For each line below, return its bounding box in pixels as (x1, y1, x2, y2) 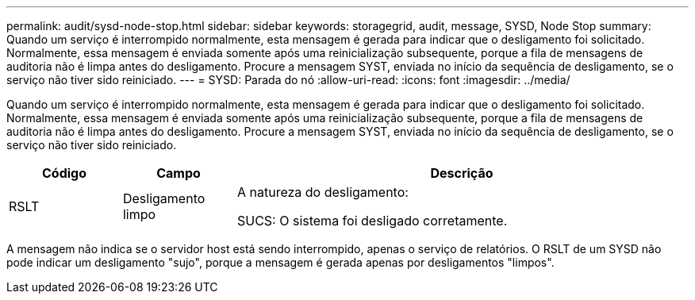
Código (41, 165, 86, 181)
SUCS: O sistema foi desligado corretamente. (236, 213, 508, 229)
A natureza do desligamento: (236, 184, 409, 200)
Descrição (430, 165, 493, 181)
